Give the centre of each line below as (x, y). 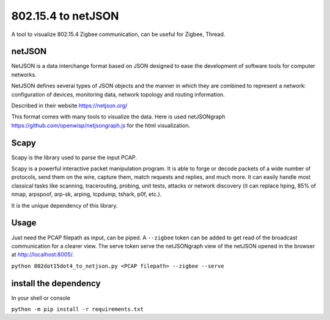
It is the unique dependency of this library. (64, 205)
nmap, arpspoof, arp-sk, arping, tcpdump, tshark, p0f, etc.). (86, 194)
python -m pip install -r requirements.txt (77, 309)
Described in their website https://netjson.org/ (69, 106)
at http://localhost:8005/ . (43, 255)
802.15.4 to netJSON (65, 16)
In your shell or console (41, 298)
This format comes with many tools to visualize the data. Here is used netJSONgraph (118, 117)
